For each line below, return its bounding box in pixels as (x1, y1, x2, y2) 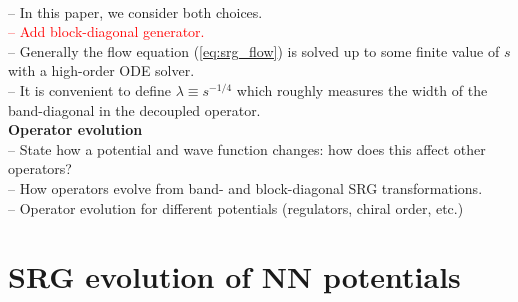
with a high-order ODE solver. (8, 60, 195, 81)
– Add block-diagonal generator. (8, 21, 205, 42)
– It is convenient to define (8, 79, 172, 100)
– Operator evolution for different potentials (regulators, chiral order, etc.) (8, 197, 464, 218)
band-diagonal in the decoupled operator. (8, 99, 261, 120)
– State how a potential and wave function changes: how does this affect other (8, 138, 486, 159)
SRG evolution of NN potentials (8, 256, 461, 297)
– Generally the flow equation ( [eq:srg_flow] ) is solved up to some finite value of (8, 40, 500, 61)
